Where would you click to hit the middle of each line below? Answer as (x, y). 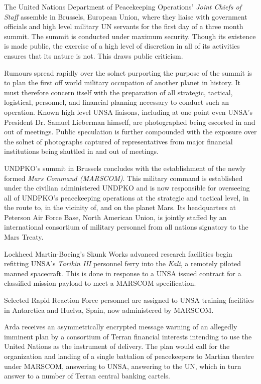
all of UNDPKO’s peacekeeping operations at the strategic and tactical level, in (126, 197)
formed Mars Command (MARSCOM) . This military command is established (123, 178)
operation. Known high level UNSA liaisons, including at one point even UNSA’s (128, 112)
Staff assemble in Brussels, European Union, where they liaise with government (126, 16)
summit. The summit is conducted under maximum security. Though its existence (130, 36)
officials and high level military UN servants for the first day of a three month (124, 26)
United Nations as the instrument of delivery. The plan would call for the (117, 346)
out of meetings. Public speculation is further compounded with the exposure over (130, 132)
